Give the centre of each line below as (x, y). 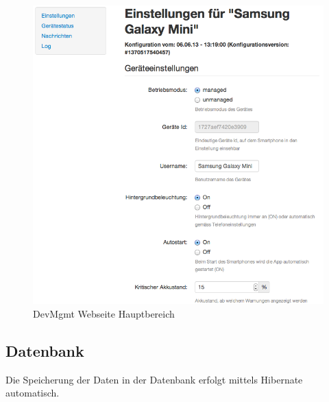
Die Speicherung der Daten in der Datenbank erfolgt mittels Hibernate (154, 379)
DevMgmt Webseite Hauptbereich (104, 313)
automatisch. (33, 393)
